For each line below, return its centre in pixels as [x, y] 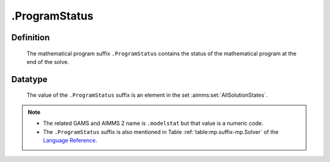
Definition [31, 37]
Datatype [29, 79]
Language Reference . [70, 140]
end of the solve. [48, 62]
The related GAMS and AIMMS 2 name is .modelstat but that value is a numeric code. [153, 123]
